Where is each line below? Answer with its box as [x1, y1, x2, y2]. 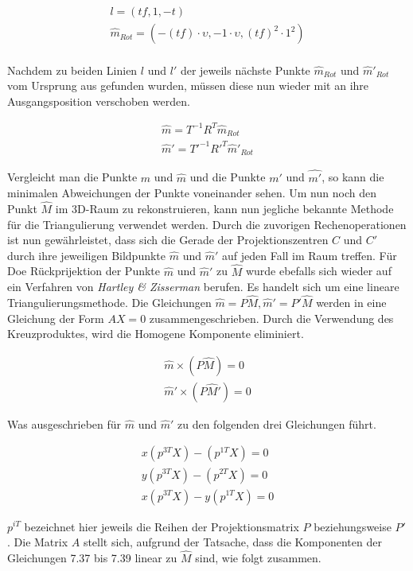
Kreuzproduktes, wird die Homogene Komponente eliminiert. [7, 325, 304, 342]
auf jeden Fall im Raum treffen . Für [221, 247, 397, 263]
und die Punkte [189, 169, 266, 185]
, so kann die [321, 169, 384, 185]
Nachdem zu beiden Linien [7, 61, 138, 78]
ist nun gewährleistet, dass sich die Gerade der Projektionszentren [7, 231, 329, 248]
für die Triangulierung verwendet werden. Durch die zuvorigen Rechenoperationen [7, 216, 407, 232]
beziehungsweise [314, 518, 392, 534]
